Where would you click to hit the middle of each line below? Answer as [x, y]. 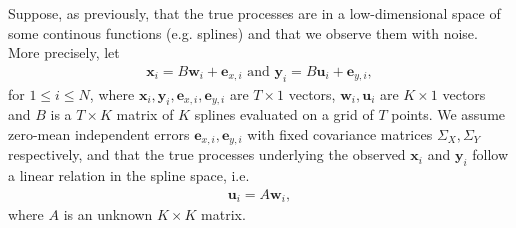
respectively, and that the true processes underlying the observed [207, 154]
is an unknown [108, 214]
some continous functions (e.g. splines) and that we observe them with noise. [243, 32]
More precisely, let [64, 52]
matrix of [145, 114]
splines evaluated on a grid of [284, 114]
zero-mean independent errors [99, 134]
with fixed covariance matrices [340, 134]
